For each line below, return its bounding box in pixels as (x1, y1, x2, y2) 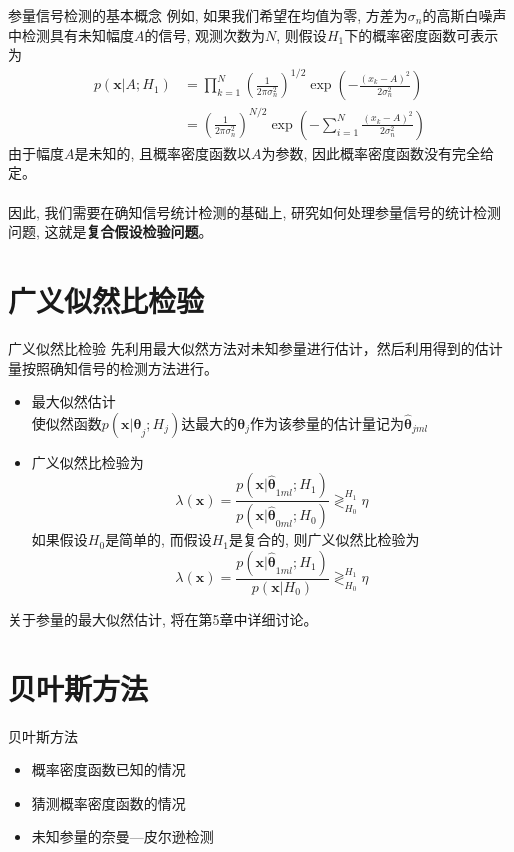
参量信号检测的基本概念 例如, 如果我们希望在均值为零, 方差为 (8, 5, 408, 25)
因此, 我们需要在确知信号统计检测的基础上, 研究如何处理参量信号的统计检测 (8, 201, 502, 222)
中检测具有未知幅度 (8, 24, 134, 45)
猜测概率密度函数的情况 (31, 792, 186, 813)
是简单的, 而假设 (105, 529, 212, 550)
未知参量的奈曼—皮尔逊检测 (31, 826, 214, 847)
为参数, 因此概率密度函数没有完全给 (261, 142, 495, 163)
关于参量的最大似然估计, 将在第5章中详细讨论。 (8, 608, 318, 629)
